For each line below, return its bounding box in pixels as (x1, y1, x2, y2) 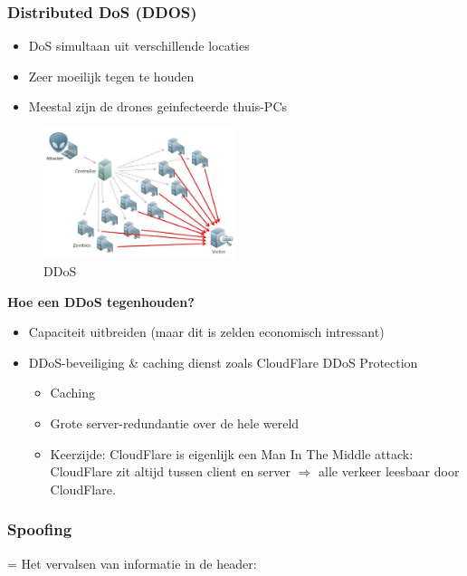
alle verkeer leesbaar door (319, 462, 460, 481)
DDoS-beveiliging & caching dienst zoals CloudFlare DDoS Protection (28, 352, 418, 371)
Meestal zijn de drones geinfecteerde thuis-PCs (28, 97, 288, 116)
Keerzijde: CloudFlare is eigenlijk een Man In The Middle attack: (50, 444, 414, 463)
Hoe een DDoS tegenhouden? (7, 292, 195, 311)
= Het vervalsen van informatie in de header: (7, 553, 257, 572)
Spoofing (7, 518, 72, 541)
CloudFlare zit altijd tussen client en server (50, 462, 291, 481)
